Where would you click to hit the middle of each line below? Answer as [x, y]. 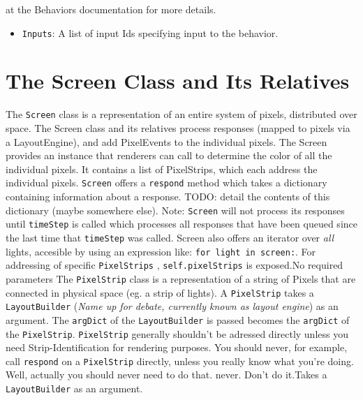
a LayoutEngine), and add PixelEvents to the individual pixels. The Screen [166, 141]
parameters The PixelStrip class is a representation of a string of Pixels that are [181, 278]
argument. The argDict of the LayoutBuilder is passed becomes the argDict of [178, 319]
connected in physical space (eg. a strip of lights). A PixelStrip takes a [160, 292]
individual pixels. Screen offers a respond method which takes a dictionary [166, 183]
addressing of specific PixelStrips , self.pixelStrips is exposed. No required [175, 265]
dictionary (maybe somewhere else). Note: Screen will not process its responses [175, 210]
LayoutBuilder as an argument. [74, 388]
